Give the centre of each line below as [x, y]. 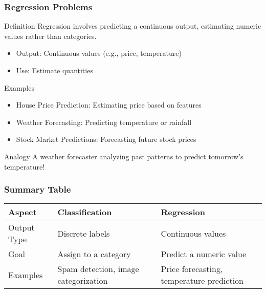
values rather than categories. [50, 36]
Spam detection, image [98, 269]
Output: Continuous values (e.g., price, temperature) [99, 53]
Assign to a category [94, 254]
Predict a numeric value [204, 254]
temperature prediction [202, 281]
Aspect [23, 212]
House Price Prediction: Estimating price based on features [109, 105]
